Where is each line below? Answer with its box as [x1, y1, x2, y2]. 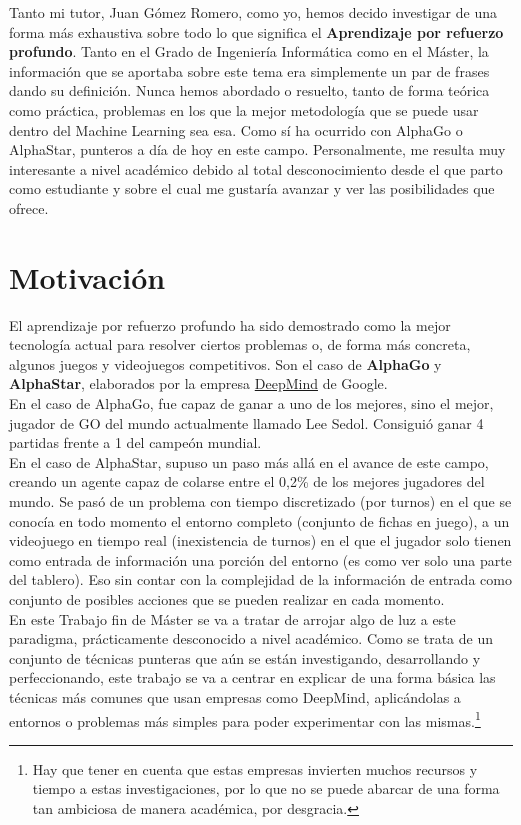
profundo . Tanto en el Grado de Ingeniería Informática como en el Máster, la [9, 41, 489, 62]
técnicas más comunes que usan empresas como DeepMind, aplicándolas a [9, 686, 461, 707]
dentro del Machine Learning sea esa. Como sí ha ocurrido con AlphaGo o [9, 119, 463, 140]
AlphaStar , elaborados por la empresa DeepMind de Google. [9, 373, 388, 394]
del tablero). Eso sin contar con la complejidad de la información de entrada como [9, 569, 512, 590]
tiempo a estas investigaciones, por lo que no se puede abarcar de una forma [32, 778, 500, 799]
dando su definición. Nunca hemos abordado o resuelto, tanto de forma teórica [9, 80, 490, 101]
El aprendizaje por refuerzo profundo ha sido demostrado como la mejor [9, 314, 451, 335]
